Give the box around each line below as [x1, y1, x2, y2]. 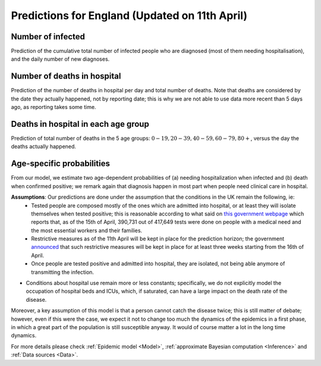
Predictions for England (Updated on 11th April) [11, 9, 248, 22]
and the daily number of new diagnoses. [11, 55, 110, 62]
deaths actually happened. [11, 143, 77, 150]
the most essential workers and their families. [31, 227, 143, 234]
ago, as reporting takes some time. [11, 104, 96, 111]
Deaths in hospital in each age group [11, 119, 150, 129]
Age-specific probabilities [11, 158, 110, 169]
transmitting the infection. [31, 268, 95, 276]
